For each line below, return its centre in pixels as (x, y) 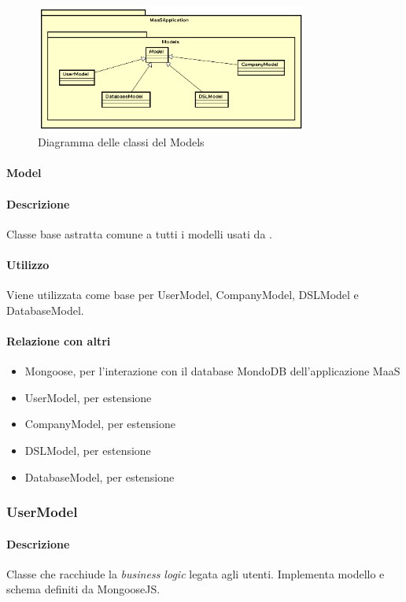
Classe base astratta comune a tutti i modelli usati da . (139, 233)
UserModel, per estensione (88, 397)
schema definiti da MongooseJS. (83, 589)
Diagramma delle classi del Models (121, 142)
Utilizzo (28, 265)
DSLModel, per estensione (88, 450)
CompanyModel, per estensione (100, 424)
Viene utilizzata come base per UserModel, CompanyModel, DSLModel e (183, 295)
